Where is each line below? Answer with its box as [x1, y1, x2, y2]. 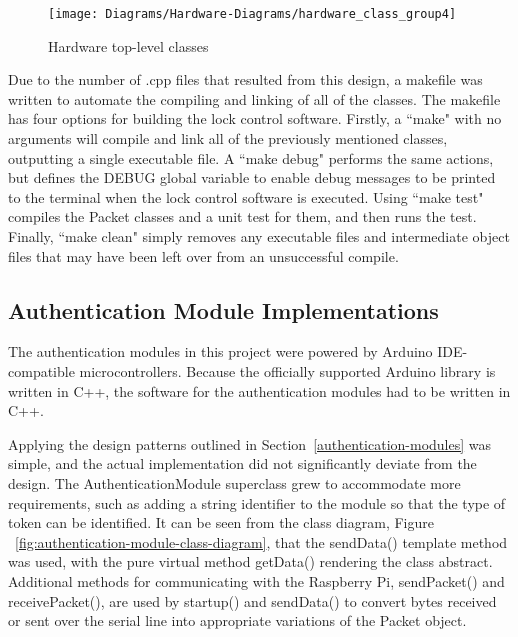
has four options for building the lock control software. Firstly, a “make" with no [8, 108, 502, 129]
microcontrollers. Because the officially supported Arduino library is [79, 360, 496, 381]
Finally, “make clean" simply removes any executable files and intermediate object [8, 226, 510, 246]
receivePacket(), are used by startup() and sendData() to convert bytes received [8, 590, 497, 611]
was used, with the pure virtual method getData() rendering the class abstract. [8, 551, 493, 572]
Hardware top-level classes [48, 35, 209, 56]
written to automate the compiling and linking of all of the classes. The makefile [8, 88, 501, 109]
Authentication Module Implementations [8, 294, 439, 325]
